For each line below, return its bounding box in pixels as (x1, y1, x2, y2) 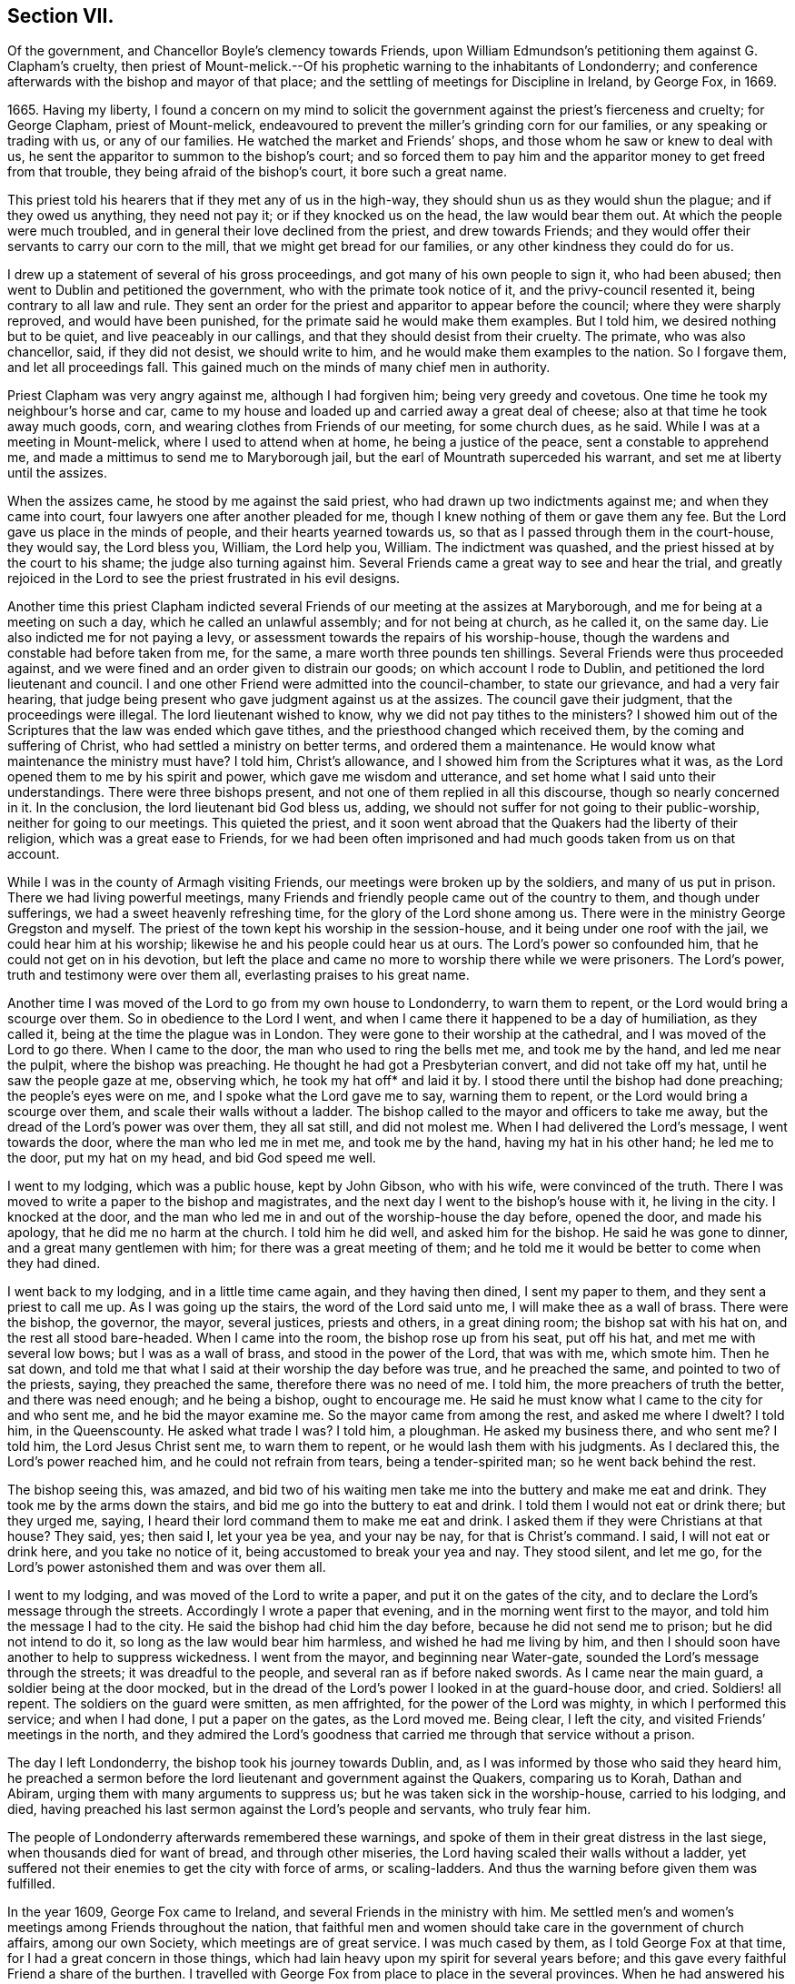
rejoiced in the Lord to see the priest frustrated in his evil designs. (7, 570, 401, 587)
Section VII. (7, 5, 114, 27)
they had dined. (7, 1255, 101, 1272)
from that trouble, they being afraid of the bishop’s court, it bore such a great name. (7, 164, 507, 180)
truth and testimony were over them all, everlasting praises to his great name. (7, 967, 470, 983)
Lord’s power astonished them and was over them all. (7, 1559, 326, 1576)
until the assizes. (7, 465, 107, 481)
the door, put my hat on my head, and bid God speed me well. (7, 1150, 376, 1166)
